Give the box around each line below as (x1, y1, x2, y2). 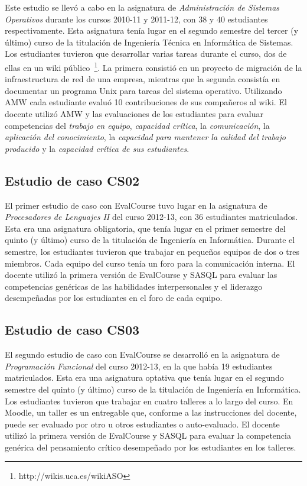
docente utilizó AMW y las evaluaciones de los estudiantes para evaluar (5, 108, 263, 119)
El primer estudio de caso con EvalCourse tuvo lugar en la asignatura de (5, 199, 267, 211)
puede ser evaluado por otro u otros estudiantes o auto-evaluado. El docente (5, 417, 280, 430)
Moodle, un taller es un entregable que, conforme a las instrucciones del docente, (5, 406, 297, 419)
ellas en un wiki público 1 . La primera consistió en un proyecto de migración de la (5, 59, 302, 73)
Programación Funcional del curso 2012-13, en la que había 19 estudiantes (5, 359, 273, 372)
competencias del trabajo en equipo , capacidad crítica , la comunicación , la (5, 119, 270, 131)
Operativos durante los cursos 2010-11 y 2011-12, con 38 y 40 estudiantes (5, 12, 268, 25)
